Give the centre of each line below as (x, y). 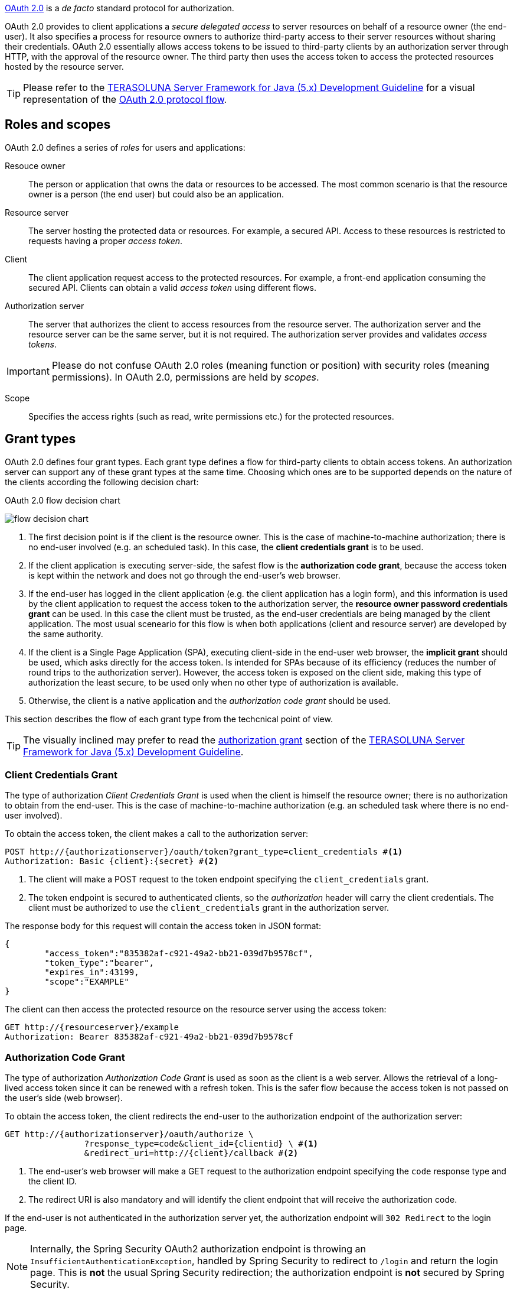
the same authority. (66, 634)
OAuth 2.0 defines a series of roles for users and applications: (125, 147)
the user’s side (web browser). (64, 1098)
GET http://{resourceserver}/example (92, 1027)
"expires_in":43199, (92, 973)
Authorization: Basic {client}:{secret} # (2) (112, 861)
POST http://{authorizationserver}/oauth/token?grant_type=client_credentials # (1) (204, 852)
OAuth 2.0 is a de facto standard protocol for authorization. (120, 8)
